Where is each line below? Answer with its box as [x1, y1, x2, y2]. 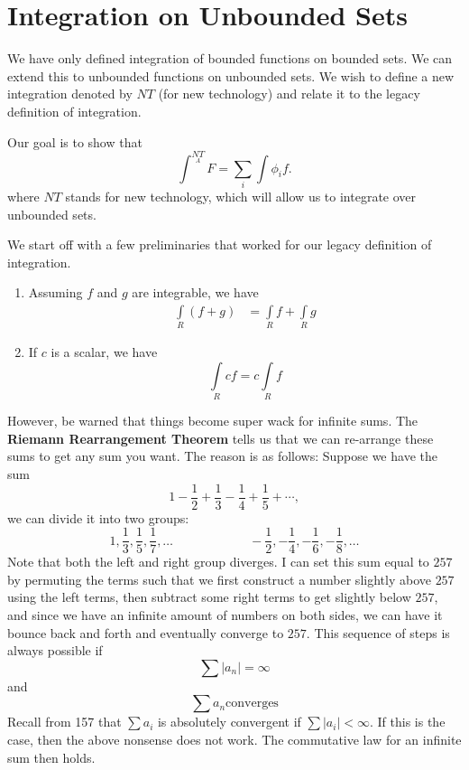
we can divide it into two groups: [7, 508, 189, 527]
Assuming [28, 283, 83, 302]
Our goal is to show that [7, 132, 143, 151]
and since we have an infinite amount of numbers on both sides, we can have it [7, 606, 443, 624]
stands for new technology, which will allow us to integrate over [65, 186, 417, 205]
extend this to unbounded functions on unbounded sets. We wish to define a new [7, 66, 455, 85]
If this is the [377, 712, 446, 731]
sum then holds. [7, 747, 96, 766]
